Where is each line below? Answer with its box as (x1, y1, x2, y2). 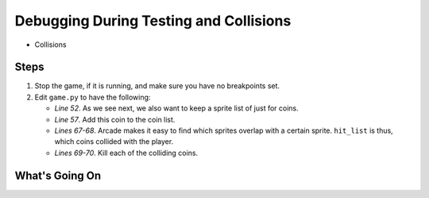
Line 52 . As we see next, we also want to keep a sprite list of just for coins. (54, 103, 300, 113)
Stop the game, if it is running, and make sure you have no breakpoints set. (34, 81, 280, 91)
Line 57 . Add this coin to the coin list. (54, 115, 176, 124)
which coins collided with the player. (54, 137, 174, 146)
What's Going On (14, 169, 102, 182)
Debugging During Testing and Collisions (14, 12, 292, 29)
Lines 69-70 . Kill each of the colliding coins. (54, 148, 199, 157)
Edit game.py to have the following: (34, 92, 151, 102)
